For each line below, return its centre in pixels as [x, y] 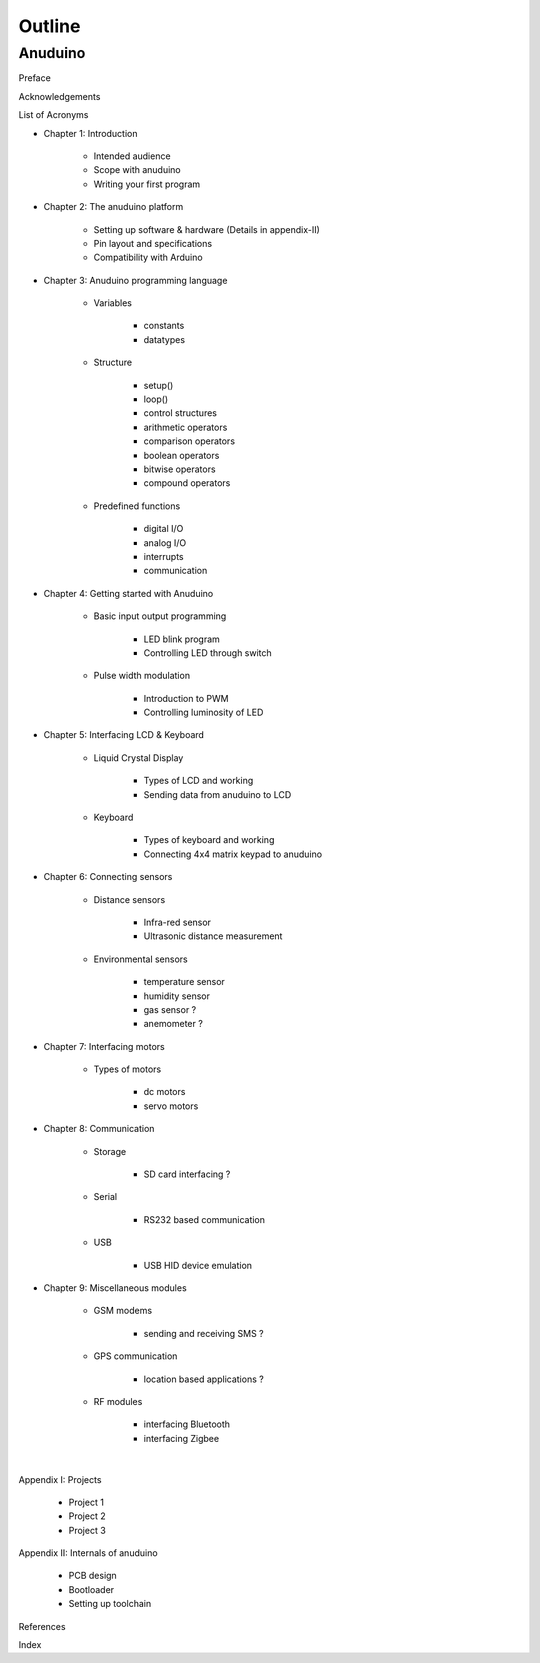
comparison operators [189, 441]
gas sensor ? [170, 1009]
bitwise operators [179, 469]
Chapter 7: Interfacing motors [104, 1046]
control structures [180, 413]
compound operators [187, 483]
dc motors [164, 1092]
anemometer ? [173, 1024]
